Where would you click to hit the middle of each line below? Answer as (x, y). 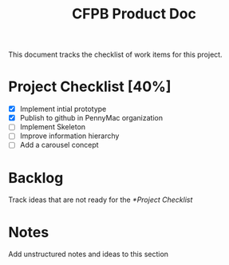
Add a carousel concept (59, 145)
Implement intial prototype (63, 109)
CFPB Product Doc (134, 14)
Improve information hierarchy (69, 136)
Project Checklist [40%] (90, 87)
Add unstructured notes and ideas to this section (89, 254)
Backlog (36, 178)
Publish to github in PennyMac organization (91, 118)
